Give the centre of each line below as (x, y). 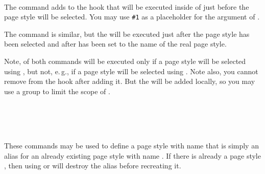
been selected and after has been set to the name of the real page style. (115, 44)
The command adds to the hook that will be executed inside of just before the (127, 6)
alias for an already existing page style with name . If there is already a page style (132, 155)
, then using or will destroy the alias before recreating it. (93, 166)
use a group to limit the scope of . (57, 91)
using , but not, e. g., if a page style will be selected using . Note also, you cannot (131, 71)
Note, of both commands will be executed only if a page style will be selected (125, 61)
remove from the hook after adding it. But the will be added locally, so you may (130, 81)
